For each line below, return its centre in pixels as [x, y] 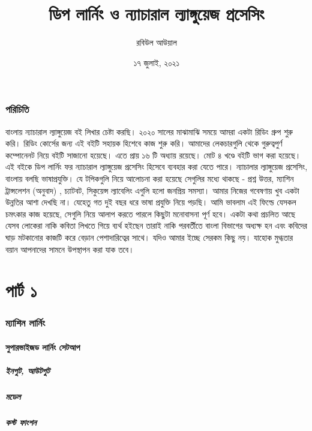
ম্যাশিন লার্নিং [25, 323]
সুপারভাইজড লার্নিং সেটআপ [43, 347]
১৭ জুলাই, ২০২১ [157, 62]
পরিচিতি [17, 109]
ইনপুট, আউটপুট [28, 371]
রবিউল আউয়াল [157, 42]
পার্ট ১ [21, 290]
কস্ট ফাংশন [21, 422]
